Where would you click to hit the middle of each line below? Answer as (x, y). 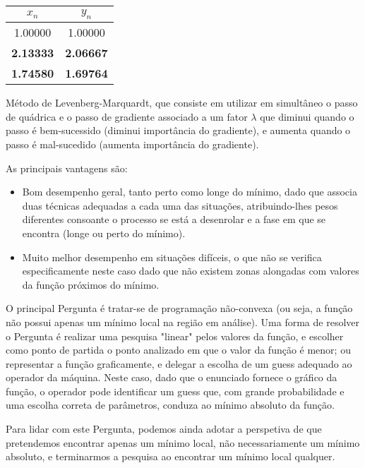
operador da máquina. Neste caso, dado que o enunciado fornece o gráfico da (172, 377)
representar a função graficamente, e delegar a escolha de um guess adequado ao (179, 363)
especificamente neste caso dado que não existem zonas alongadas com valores (191, 271)
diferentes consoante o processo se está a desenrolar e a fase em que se (174, 219)
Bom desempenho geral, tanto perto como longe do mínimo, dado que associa (190, 192)
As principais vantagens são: (67, 168)
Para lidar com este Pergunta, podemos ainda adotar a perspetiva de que (164, 429)
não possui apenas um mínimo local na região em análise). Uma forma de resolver (183, 322)
